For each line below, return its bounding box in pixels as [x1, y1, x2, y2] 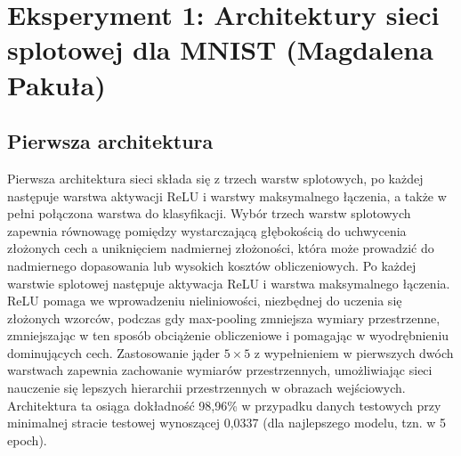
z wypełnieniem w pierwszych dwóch [254, 343, 454, 362]
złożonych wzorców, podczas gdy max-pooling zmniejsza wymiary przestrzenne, [7, 308, 441, 327]
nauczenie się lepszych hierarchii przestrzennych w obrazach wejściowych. [7, 379, 406, 397]
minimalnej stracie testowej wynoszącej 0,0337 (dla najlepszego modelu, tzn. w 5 [7, 413, 447, 432]
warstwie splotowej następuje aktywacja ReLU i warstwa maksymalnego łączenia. [7, 273, 450, 292]
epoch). [7, 430, 47, 449]
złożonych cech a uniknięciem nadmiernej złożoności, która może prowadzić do [7, 239, 434, 257]
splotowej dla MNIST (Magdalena [7, 31, 433, 68]
